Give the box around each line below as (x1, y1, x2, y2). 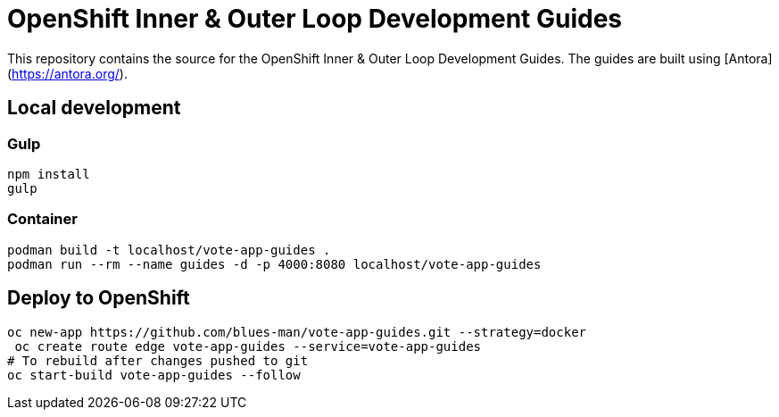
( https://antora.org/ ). (7, 65, 128, 81)
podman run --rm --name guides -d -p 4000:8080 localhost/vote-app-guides (7, 256, 542, 271)
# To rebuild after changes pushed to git (7, 353, 309, 368)
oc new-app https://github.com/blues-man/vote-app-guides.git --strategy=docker (7, 324, 587, 339)
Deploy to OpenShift (7, 287, 190, 310)
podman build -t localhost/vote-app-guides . (7, 242, 331, 257)
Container (7, 210, 78, 229)
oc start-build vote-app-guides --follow (7, 367, 301, 382)
